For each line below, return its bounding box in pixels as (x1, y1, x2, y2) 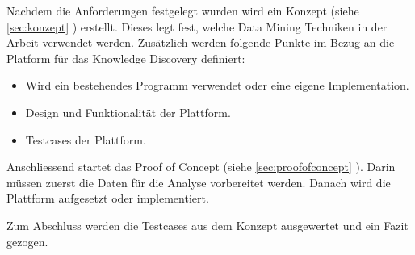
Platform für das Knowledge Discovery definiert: (6, 49, 245, 66)
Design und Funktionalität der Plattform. (25, 103, 231, 120)
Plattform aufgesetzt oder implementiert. (6, 190, 209, 207)
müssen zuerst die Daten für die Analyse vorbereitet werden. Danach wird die (6, 173, 391, 190)
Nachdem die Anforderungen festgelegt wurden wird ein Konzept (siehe (6, 2, 359, 19)
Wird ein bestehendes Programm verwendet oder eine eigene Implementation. (25, 77, 409, 94)
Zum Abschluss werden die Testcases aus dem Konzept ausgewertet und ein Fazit (6, 216, 409, 233)
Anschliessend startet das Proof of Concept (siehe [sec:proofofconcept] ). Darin (6, 158, 396, 175)
